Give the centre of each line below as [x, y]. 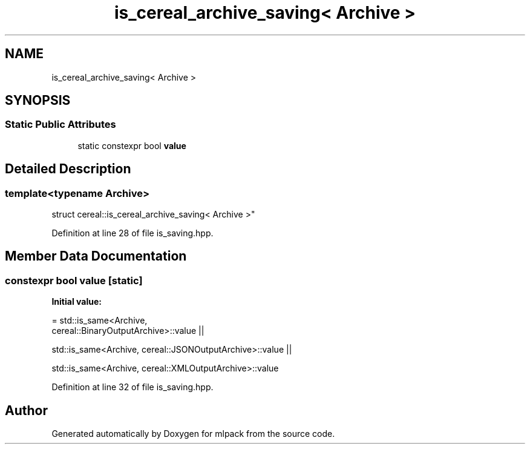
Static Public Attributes [61, 125]
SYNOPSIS [38, 101]
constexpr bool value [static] [74, 280]
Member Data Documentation [96, 256]
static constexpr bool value [132, 145]
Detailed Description [68, 169]
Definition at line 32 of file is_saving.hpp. [132, 387]
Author [26, 410]
